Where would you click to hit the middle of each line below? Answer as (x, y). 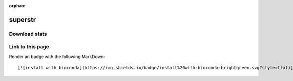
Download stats (28, 34)
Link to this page (29, 47)
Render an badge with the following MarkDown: (57, 57)
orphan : (17, 6)
